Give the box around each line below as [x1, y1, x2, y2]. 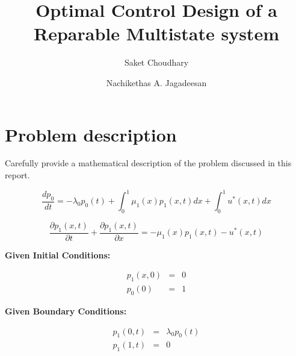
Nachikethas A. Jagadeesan [106, 76, 207, 89]
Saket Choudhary [124, 56, 189, 69]
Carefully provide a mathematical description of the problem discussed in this [5, 157, 292, 169]
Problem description [5, 122, 177, 146]
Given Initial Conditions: [5, 248, 111, 261]
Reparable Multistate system [34, 21, 279, 46]
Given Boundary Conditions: [5, 305, 127, 317]
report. [5, 169, 30, 181]
